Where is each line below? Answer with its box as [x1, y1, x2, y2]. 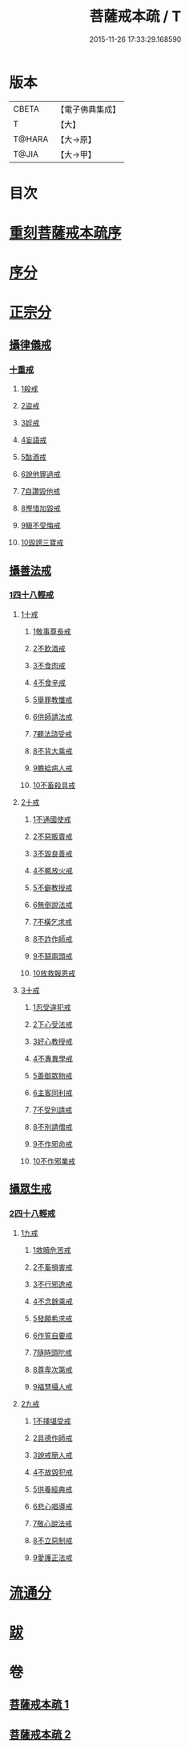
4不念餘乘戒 [32, 1296, 73, 1306]
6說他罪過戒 [20, 470, 61, 479]
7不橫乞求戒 [32, 917, 73, 926]
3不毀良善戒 [32, 848, 73, 858]
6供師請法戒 [32, 712, 73, 721]
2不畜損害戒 [32, 1262, 73, 1271]
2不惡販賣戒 [32, 831, 73, 841]
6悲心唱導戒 [32, 1501, 73, 1511]
